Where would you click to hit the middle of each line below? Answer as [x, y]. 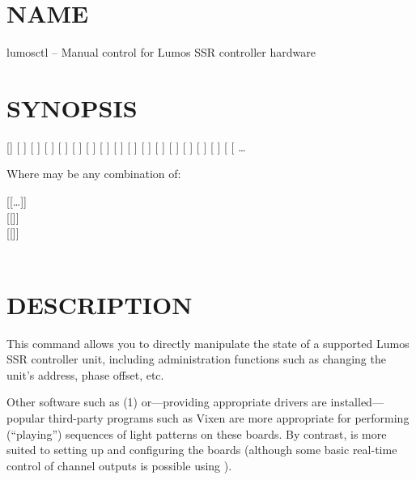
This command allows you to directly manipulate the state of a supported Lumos [208, 343]
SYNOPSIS [72, 107]
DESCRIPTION [100, 304]
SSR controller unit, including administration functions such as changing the [196, 359]
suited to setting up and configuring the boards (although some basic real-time [202, 450]
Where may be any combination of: [94, 174]
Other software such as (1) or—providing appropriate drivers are [167, 402]
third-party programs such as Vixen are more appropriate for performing [229, 417]
